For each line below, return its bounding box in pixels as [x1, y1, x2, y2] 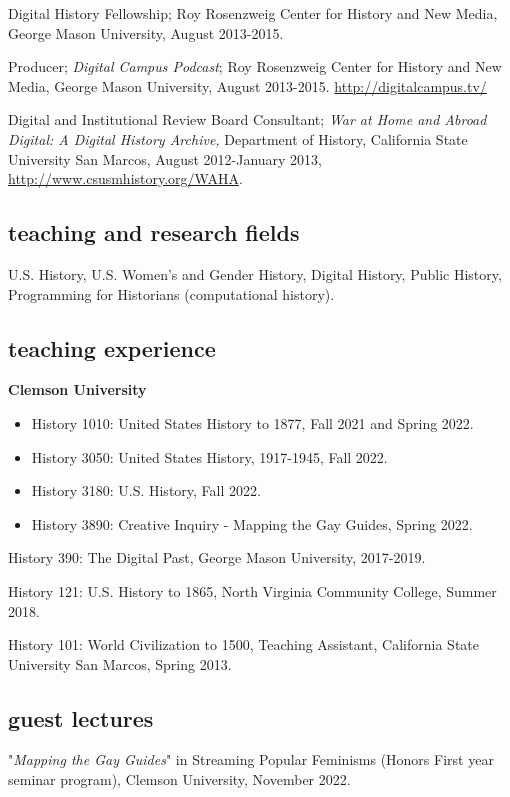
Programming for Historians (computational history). [8, 283, 335, 304]
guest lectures [8, 702, 154, 733]
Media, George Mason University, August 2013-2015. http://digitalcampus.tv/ [8, 75, 487, 96]
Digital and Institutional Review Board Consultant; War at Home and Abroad [8, 109, 487, 130]
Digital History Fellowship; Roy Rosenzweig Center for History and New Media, [8, 3, 498, 23]
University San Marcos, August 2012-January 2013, [8, 148, 323, 169]
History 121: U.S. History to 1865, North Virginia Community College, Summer [8, 580, 497, 601]
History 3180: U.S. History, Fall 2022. [31, 480, 261, 501]
